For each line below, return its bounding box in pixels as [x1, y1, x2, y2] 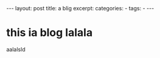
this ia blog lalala [6, 26, 93, 40]
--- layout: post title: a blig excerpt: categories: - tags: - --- [6, 5, 155, 11]
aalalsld [6, 45, 26, 53]
